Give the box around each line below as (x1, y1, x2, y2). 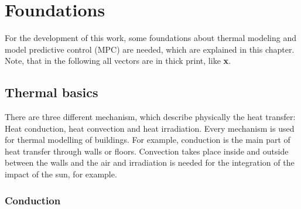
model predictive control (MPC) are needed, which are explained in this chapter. (5, 43, 295, 55)
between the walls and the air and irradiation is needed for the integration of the (5, 156, 295, 169)
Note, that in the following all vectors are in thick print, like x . (5, 54, 231, 67)
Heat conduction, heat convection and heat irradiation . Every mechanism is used (5, 122, 295, 134)
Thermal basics (5, 83, 98, 101)
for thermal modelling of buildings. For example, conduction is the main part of (5, 133, 290, 146)
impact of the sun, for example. (5, 168, 117, 180)
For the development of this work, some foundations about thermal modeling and (5, 32, 296, 44)
